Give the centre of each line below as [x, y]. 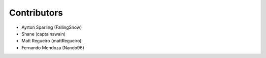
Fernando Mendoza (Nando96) [53, 48]
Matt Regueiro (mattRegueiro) [51, 41]
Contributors [36, 13]
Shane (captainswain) [44, 34]
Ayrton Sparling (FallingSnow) [52, 27]
